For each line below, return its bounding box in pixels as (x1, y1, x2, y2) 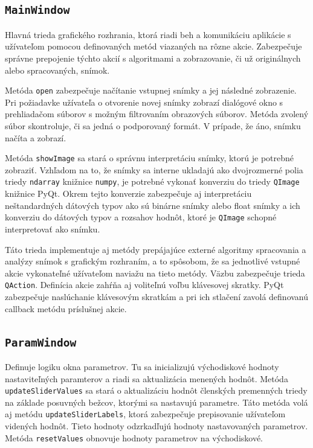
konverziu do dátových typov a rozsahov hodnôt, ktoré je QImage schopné (5, 211, 277, 223)
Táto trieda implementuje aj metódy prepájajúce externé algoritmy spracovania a (5, 243, 306, 255)
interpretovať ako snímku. (5, 222, 100, 235)
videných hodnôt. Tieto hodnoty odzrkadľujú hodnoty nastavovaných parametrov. (5, 420, 308, 432)
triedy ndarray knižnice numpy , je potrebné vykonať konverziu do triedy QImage (5, 175, 300, 188)
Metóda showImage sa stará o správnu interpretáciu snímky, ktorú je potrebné (5, 152, 294, 164)
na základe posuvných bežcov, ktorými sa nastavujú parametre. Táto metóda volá (5, 395, 308, 408)
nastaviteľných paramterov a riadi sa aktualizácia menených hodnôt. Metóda (5, 372, 288, 385)
